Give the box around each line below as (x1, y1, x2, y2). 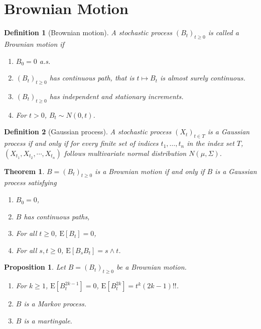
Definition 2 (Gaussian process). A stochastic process (4, 126, 172, 137)
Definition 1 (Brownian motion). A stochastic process (4, 27, 172, 38)
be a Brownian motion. (116, 262, 187, 272)
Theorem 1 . (4, 166, 45, 176)
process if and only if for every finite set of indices (4, 138, 159, 148)
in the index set (187, 138, 234, 148)
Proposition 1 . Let (4, 262, 66, 272)
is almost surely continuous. (160, 72, 245, 83)
